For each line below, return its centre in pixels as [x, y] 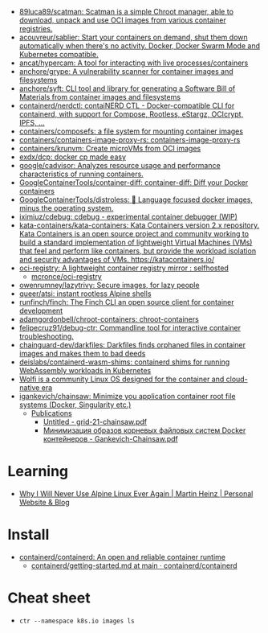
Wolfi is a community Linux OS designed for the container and [122, 379]
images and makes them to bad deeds [82, 353]
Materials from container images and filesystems [100, 97]
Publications [52, 413]
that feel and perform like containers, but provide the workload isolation [138, 251]
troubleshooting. [46, 336]
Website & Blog [44, 502]
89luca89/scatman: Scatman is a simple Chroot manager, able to [126, 12]
